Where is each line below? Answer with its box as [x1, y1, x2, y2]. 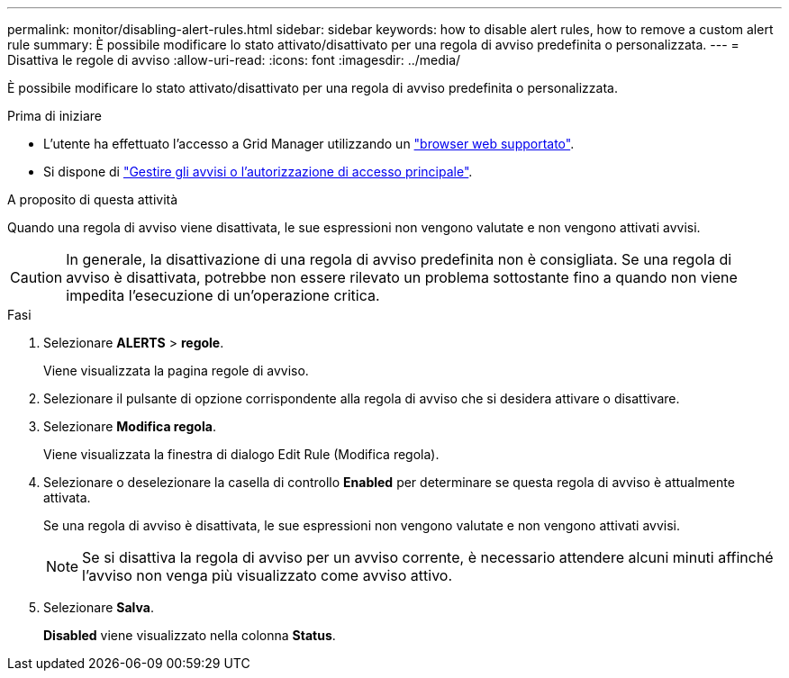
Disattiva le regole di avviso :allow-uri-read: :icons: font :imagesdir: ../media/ [7, 52, 461, 68]
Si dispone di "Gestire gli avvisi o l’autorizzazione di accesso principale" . [43, 164, 473, 179]
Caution [10, 268, 63, 286]
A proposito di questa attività [7, 192, 178, 207]
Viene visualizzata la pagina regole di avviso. [43, 363, 309, 378]
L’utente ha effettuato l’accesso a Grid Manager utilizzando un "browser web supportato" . [43, 136, 575, 151]
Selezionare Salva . [43, 600, 154, 615]
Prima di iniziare [7, 108, 102, 123]
